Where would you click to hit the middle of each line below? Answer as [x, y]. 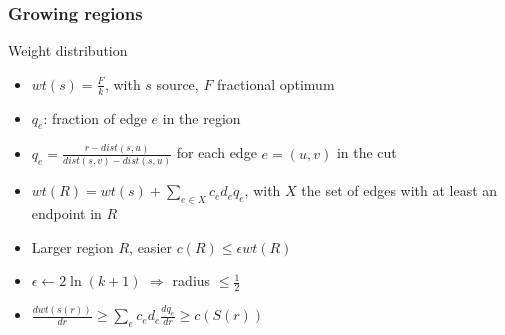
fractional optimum [276, 83]
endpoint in [66, 212]
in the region [201, 117]
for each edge [216, 152]
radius [191, 280]
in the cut [366, 152]
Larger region [72, 246]
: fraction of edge [95, 117]
